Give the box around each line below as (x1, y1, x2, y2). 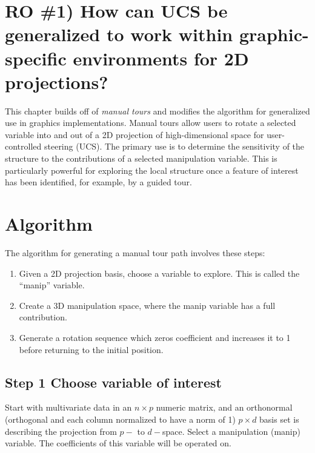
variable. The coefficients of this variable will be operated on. (5, 437, 231, 449)
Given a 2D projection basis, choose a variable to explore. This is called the (19, 266, 300, 279)
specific (5, 45, 67, 70)
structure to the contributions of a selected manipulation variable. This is (5, 152, 277, 165)
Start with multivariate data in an (5, 401, 132, 414)
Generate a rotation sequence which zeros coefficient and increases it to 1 (19, 331, 291, 343)
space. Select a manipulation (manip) (162, 425, 300, 437)
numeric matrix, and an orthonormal (156, 401, 293, 414)
